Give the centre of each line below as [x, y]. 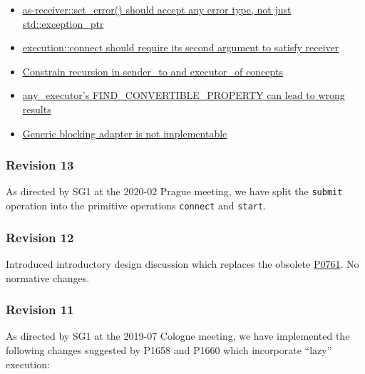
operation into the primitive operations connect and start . [136, 206]
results [37, 109]
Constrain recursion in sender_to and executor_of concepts [153, 71]
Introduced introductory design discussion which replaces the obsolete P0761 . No [182, 263]
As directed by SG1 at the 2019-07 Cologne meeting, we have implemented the [178, 336]
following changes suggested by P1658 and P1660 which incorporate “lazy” [169, 349]
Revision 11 [40, 310]
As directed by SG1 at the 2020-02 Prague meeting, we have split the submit [174, 191]
